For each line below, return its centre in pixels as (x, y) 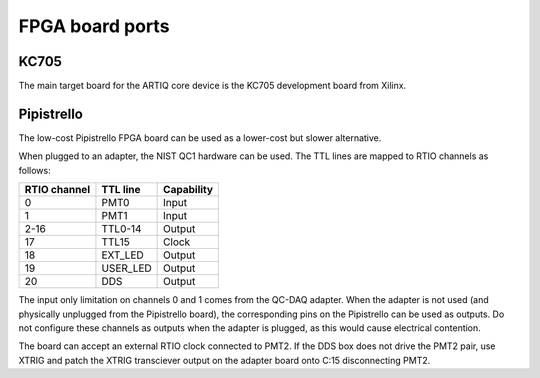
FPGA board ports (94, 26)
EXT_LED (122, 255)
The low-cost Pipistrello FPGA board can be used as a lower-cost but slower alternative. (200, 137)
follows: (34, 170)
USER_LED (126, 268)
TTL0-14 (121, 229)
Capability (188, 190)
